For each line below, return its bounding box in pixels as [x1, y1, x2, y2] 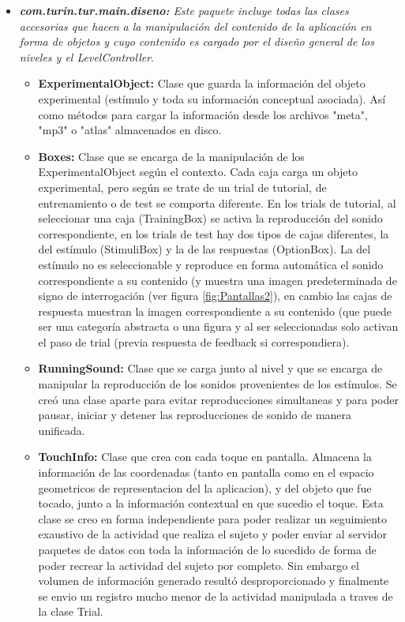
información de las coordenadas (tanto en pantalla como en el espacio [38, 464, 374, 481]
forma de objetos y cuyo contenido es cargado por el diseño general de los [19, 33, 374, 50]
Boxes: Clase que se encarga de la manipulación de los [38, 148, 305, 164]
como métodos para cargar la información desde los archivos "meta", [38, 106, 368, 122]
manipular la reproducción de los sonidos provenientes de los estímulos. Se [38, 376, 397, 392]
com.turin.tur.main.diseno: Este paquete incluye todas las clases [19, 2, 349, 18]
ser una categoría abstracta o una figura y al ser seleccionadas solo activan [38, 318, 399, 335]
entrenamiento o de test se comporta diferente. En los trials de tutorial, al [38, 194, 396, 211]
